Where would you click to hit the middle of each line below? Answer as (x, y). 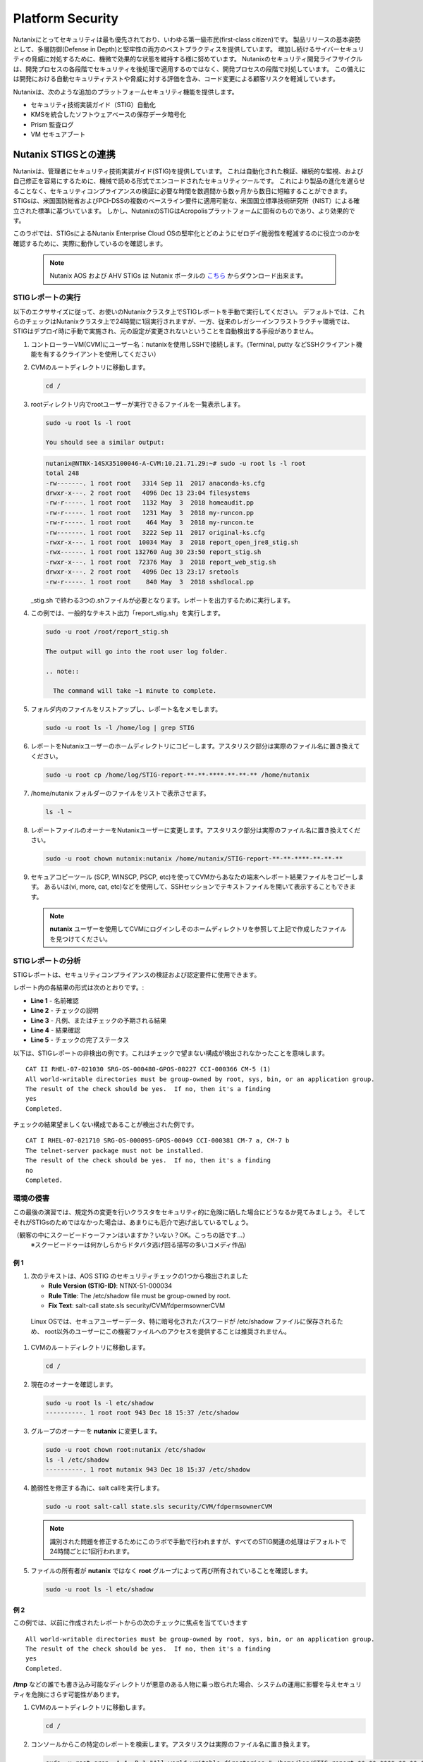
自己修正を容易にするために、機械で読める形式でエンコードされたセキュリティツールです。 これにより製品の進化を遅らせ (189, 181)
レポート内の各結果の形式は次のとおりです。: (79, 987)
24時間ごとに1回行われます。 (91, 1551)
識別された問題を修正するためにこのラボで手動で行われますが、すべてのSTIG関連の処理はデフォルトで (198, 1541)
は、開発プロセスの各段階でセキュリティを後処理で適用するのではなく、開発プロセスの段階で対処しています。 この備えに (189, 69)
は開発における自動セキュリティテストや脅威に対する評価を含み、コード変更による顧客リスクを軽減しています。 (176, 79)
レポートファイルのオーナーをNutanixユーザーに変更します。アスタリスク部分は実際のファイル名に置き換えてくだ (196, 830)
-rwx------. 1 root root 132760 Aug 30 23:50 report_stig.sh (153, 552)
